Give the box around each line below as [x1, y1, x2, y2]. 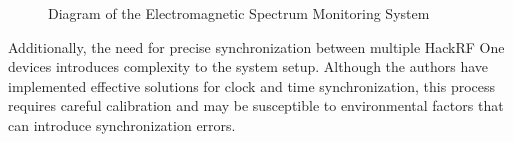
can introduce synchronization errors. [8, 114, 236, 135]
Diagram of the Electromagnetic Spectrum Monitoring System [48, 3, 430, 23]
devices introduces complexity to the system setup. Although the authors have [8, 56, 489, 77]
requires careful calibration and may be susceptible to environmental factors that [8, 95, 504, 116]
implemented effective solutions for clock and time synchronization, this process [8, 75, 496, 96]
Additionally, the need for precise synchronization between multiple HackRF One [8, 36, 505, 57]
